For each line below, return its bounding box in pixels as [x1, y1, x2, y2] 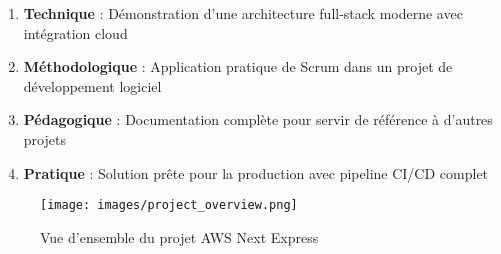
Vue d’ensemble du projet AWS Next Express [40, 226, 319, 247]
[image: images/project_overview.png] [40, 198, 298, 213]
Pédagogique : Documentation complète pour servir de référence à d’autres [23, 109, 493, 130]
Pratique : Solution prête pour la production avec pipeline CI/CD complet [23, 162, 489, 183]
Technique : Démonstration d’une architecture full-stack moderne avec [23, 3, 463, 23]
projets [23, 128, 66, 149]
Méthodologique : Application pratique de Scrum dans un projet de [23, 56, 453, 77]
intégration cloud [23, 22, 128, 43]
